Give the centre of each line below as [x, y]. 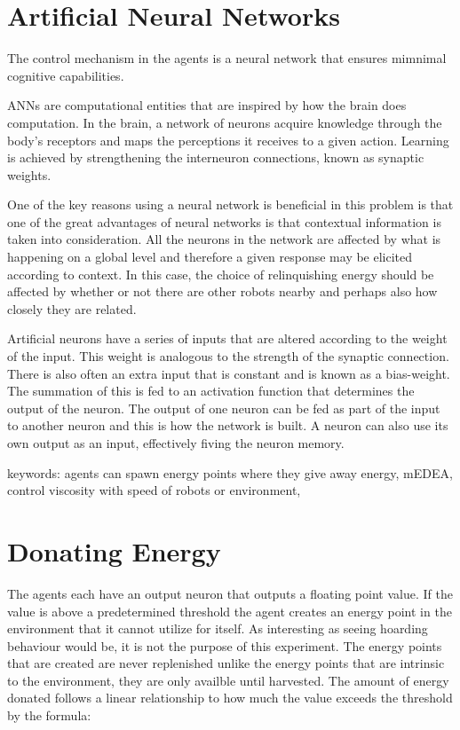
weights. [29, 174]
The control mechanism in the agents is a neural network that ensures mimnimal [227, 58]
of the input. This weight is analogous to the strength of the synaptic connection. [228, 356]
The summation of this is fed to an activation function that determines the [211, 391]
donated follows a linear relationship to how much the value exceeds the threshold [230, 698]
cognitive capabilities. [66, 75]
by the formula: [49, 715]
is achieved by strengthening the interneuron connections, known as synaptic [216, 157]
